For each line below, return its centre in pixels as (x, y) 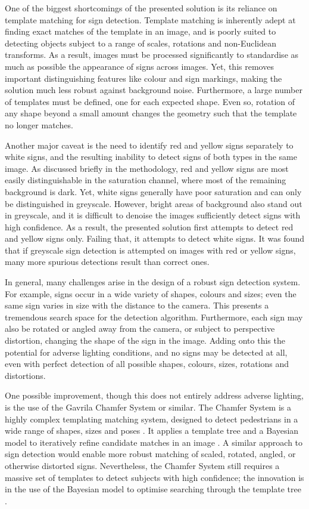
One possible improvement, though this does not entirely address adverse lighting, (154, 395)
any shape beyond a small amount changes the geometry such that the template (151, 113)
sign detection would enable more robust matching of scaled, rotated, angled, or (150, 454)
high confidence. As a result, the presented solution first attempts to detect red (149, 226)
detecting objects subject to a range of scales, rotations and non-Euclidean (141, 43)
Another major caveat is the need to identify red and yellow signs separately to (149, 145)
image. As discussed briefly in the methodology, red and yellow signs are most (147, 168)
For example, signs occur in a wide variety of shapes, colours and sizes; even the (151, 293)
